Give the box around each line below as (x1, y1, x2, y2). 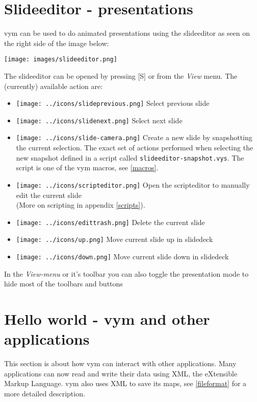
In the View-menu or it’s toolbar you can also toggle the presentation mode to (4, 268, 249, 279)
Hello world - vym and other (4, 308, 210, 329)
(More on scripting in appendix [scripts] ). (16, 199, 145, 210)
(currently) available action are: (4, 80, 103, 91)
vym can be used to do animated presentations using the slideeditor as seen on (4, 28, 250, 38)
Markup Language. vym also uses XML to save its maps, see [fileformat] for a (4, 378, 247, 389)
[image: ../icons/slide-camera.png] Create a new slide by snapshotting (16, 132, 252, 143)
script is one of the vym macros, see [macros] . (16, 162, 159, 173)
